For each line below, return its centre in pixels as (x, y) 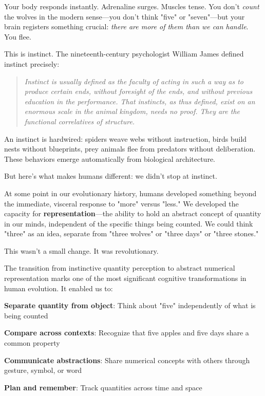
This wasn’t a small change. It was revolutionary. (81, 250)
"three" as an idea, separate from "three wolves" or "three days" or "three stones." (131, 233)
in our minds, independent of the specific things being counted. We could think (129, 223)
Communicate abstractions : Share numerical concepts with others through (127, 360)
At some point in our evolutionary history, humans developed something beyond (130, 193)
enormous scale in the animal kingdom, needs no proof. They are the (132, 111)
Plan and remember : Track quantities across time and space (103, 387)
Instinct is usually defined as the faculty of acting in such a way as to (134, 81)
